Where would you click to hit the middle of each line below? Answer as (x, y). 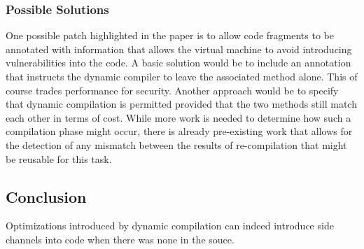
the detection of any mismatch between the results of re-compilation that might (176, 144)
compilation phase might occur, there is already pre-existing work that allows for (179, 131)
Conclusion (46, 196)
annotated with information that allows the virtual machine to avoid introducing (179, 49)
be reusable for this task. (59, 158)
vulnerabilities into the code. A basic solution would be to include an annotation (178, 63)
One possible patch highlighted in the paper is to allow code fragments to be (170, 35)
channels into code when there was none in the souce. (120, 239)
